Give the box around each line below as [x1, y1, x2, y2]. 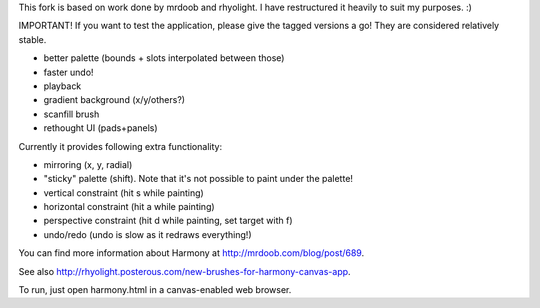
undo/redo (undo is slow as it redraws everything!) [43, 228, 252, 240]
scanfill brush [43, 108, 100, 120]
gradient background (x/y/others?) [43, 94, 185, 106]
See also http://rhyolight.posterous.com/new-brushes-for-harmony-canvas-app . [18, 265, 351, 277]
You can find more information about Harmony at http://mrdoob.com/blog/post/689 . [18, 247, 365, 259]
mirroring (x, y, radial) [43, 158, 133, 170]
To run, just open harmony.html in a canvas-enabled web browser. [18, 284, 292, 296]
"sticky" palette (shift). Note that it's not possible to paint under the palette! [43, 173, 354, 185]
